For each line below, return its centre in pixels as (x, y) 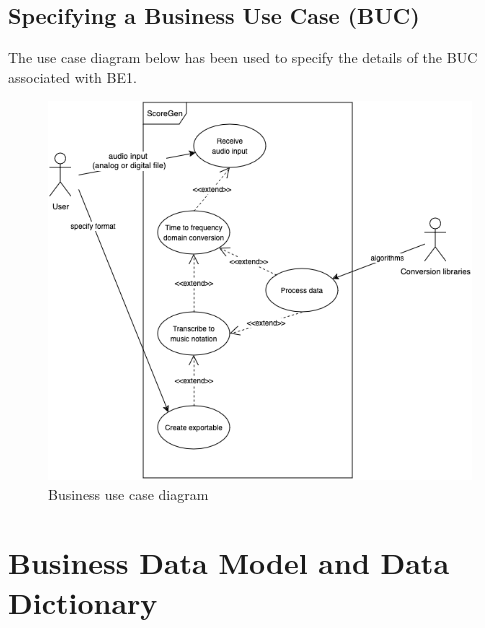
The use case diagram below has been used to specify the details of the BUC (243, 57)
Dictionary (83, 601)
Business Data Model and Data (229, 562)
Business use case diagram (128, 493)
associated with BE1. (72, 76)
